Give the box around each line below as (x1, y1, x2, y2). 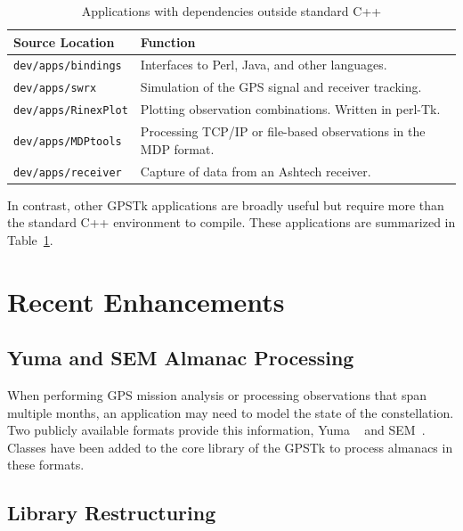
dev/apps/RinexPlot (13, 104, 128, 118)
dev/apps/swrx (13, 82, 97, 95)
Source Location (13, 32, 115, 51)
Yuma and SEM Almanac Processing (7, 344, 354, 372)
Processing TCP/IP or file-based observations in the (140, 122, 426, 141)
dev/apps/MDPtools (13, 135, 122, 148)
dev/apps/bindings (13, 60, 122, 73)
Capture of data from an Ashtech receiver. (140, 161, 371, 180)
